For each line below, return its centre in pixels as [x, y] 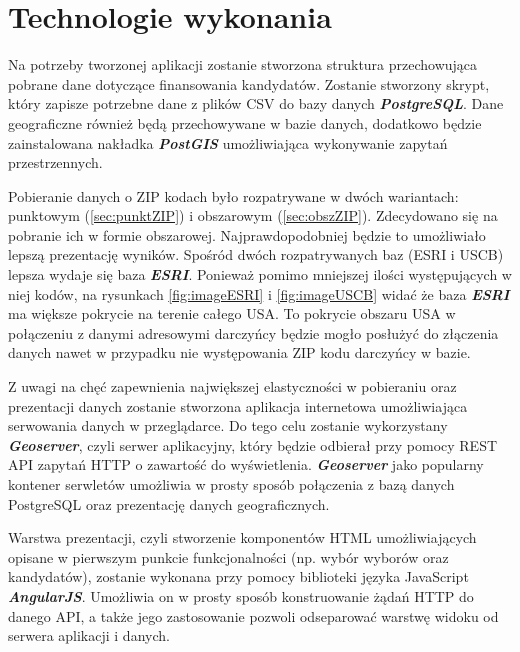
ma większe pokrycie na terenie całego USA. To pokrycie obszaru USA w [232, 313]
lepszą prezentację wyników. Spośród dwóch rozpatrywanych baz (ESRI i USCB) [256, 254]
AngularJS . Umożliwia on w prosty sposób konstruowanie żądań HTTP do [241, 595]
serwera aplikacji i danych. [89, 635]
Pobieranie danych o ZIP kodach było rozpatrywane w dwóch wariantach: [233, 195]
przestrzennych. [55, 162]
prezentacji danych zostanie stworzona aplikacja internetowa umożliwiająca [238, 405]
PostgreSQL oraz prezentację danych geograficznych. [169, 503]
